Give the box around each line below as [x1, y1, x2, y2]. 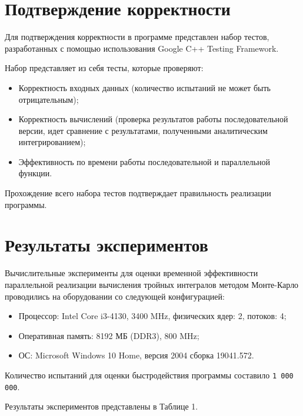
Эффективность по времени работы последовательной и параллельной [18, 155, 270, 167]
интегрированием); [18, 136, 86, 148]
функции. [18, 167, 52, 179]
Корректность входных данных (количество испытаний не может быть [18, 81, 271, 93]
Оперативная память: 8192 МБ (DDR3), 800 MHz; [18, 329, 199, 341]
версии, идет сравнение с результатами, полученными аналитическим [18, 124, 268, 136]
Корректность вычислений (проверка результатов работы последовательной [18, 113, 288, 125]
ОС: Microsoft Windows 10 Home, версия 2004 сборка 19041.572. [18, 349, 254, 361]
